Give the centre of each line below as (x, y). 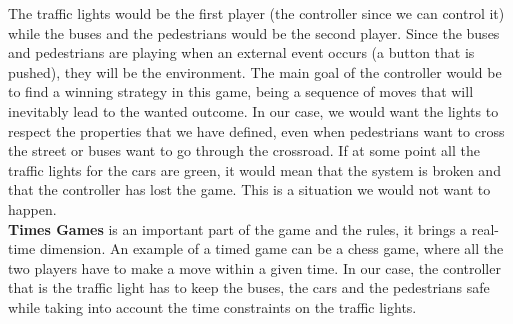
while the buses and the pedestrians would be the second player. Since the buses (254, 32)
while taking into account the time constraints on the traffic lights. (212, 306)
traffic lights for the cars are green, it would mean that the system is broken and (254, 169)
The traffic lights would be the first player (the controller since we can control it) (256, 13)
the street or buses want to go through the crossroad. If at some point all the (244, 150)
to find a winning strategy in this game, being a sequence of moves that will (241, 91)
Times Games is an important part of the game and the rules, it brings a (238, 228)
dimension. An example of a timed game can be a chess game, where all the (271, 248)
